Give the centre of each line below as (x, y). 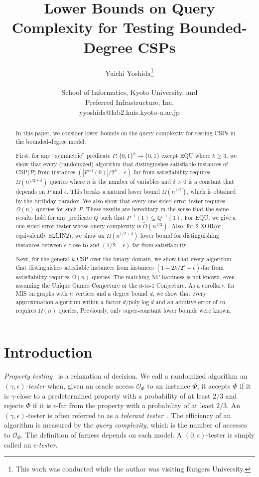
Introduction (48, 352)
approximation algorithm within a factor (68, 302)
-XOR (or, (211, 226)
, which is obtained (211, 191)
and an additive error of (187, 302)
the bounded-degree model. (51, 141)
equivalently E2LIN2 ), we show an (60, 235)
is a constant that (211, 182)
